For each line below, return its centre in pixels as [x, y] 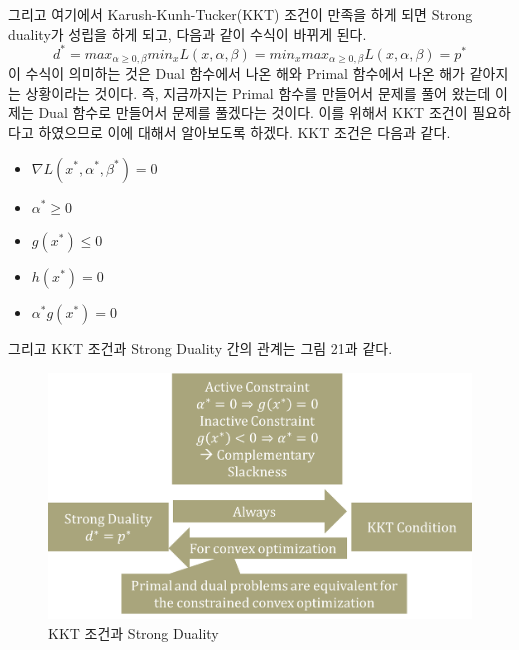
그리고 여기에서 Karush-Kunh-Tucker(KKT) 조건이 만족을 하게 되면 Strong [240, 14]
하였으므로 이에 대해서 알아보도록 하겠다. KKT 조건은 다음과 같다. [244, 131]
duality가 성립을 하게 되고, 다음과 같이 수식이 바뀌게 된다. [187, 33]
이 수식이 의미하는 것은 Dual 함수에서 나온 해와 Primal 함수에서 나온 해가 [237, 73]
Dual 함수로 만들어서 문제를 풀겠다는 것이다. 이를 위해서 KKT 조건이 [253, 112]
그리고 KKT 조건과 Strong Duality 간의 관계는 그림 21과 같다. [200, 348]
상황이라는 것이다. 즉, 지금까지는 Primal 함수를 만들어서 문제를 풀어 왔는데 [258, 92]
